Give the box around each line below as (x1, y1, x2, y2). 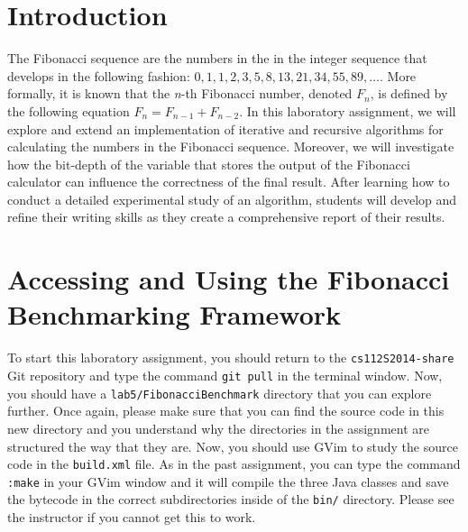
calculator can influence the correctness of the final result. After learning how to (7, 172, 450, 191)
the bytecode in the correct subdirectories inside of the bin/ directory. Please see (7, 490, 454, 509)
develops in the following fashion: (7, 66, 190, 85)
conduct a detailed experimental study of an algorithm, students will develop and (7, 189, 457, 208)
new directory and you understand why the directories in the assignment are (7, 418, 429, 437)
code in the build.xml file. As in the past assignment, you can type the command (7, 454, 461, 473)
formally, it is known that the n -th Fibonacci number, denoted (7, 84, 353, 103)
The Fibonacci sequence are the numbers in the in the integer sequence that (7, 49, 427, 68)
